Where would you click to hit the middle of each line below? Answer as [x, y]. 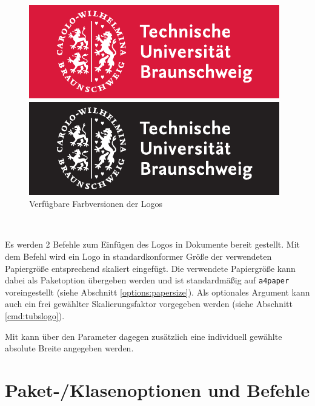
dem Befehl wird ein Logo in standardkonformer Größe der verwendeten [138, 256]
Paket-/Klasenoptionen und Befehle [157, 389]
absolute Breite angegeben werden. [69, 348]
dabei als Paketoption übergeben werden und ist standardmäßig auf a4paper [147, 280]
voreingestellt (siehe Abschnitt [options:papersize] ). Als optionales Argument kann [157, 292]
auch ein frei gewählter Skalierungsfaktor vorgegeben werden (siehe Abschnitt [149, 304]
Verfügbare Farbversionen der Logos [96, 204]
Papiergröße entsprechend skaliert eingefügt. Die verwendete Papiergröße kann [150, 268]
